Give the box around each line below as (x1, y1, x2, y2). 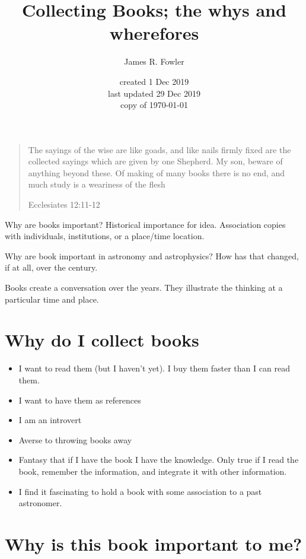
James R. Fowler (124, 55, 184, 68)
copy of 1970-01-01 (120, 99, 188, 111)
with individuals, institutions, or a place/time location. (5, 230, 205, 242)
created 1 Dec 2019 (119, 75, 189, 87)
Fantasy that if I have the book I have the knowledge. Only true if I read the (18, 453, 299, 466)
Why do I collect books (5, 328, 199, 352)
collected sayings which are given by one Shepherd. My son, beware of (28, 155, 283, 167)
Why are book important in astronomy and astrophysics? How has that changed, (5, 249, 299, 262)
